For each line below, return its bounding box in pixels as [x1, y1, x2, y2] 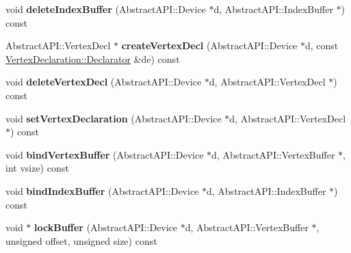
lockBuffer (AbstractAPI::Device [34, 220, 178, 235]
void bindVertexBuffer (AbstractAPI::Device [5, 147, 204, 161]
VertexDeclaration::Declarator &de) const [5, 51, 180, 66]
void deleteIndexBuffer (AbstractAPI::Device [5, 2, 206, 16]
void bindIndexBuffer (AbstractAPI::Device [5, 183, 199, 198]
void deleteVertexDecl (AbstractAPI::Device [5, 75, 202, 89]
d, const [305, 38, 339, 53]
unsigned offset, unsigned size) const [5, 233, 157, 248]
